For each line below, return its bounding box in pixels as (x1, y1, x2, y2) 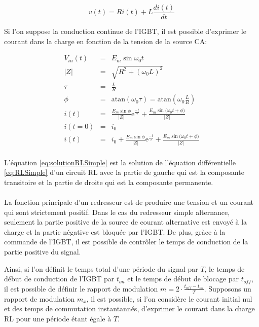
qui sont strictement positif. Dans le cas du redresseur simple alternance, (4, 206, 230, 217)
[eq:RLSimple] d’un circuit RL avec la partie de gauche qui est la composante (4, 167, 244, 177)
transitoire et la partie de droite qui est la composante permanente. (4, 176, 213, 187)
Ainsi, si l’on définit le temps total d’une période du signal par (4, 263, 198, 274)
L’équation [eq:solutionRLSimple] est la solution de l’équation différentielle (4, 157, 236, 167)
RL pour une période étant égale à (4, 313, 112, 323)
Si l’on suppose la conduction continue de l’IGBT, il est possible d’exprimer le (4, 26, 246, 37)
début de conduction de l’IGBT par (4, 273, 115, 284)
